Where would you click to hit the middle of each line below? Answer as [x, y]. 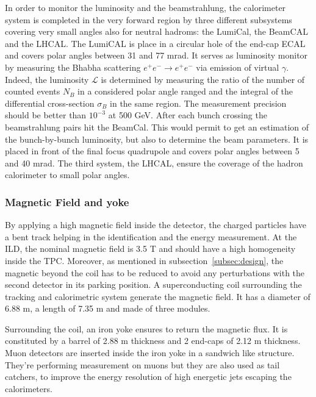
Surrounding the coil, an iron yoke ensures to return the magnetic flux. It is [146, 328]
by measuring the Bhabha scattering [73, 67]
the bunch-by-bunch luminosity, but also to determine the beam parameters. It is [157, 139]
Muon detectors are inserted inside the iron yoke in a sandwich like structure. [150, 353]
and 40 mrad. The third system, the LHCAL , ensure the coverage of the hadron [154, 163]
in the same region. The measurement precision [198, 103]
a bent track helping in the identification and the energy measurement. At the [151, 236]
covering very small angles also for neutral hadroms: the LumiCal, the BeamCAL [156, 31]
